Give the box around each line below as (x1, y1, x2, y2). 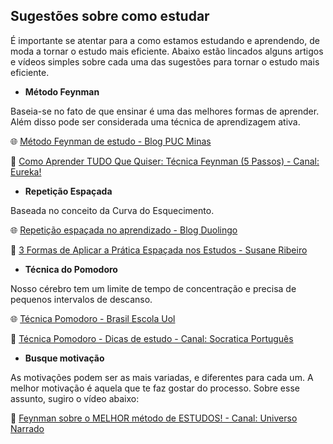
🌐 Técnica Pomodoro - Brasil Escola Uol (10, 312, 176, 324)
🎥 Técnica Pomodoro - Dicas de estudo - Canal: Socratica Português (10, 332, 294, 344)
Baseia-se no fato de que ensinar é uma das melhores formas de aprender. (10, 105, 320, 117)
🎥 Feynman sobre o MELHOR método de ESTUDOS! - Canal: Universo (10, 412, 298, 424)
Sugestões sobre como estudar (10, 8, 210, 25)
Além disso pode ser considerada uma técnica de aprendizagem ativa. (10, 115, 301, 128)
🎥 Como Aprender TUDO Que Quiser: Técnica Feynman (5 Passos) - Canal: (10, 155, 320, 167)
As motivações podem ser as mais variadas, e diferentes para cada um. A (10, 371, 314, 383)
